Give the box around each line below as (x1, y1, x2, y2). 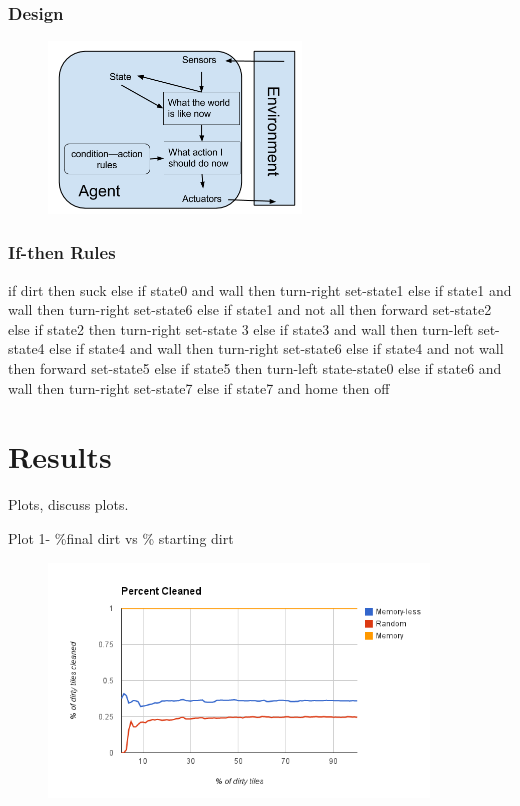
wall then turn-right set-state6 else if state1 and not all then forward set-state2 (8, 299, 492, 320)
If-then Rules (8, 240, 116, 265)
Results (8, 436, 112, 477)
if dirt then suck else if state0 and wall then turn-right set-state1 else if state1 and (8, 279, 512, 300)
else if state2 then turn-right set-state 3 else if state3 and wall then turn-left (8, 318, 474, 339)
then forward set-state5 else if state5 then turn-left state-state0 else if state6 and (8, 358, 502, 378)
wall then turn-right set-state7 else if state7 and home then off (8, 377, 390, 398)
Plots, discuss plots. (8, 494, 129, 515)
